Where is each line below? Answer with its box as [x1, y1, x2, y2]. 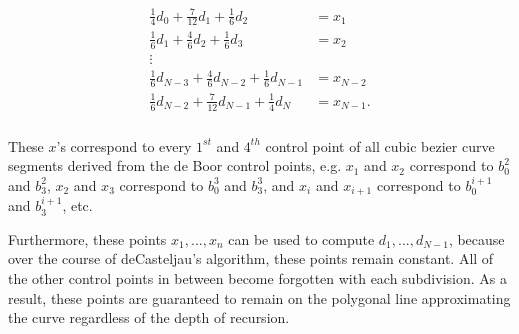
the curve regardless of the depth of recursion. [8, 307, 290, 328]
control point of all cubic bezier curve [265, 135, 495, 156]
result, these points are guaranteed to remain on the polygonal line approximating [8, 287, 511, 308]
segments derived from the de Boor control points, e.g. [8, 155, 342, 176]
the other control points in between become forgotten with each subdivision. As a [8, 268, 507, 289]
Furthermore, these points [8, 228, 167, 249]
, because [448, 228, 505, 249]
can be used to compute [228, 228, 375, 249]
